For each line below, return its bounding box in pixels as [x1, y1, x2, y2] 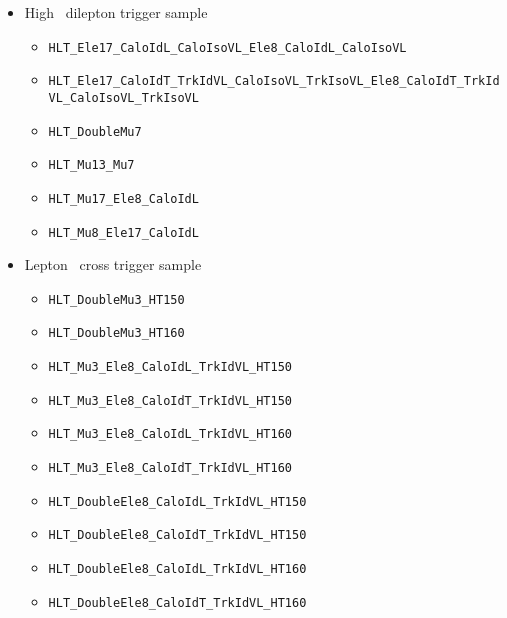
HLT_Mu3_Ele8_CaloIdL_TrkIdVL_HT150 [48, 360, 292, 375]
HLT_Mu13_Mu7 [48, 158, 135, 173]
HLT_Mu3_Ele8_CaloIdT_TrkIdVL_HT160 [48, 461, 292, 476]
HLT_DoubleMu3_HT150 [48, 292, 185, 307]
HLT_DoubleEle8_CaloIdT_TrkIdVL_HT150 [48, 528, 307, 543]
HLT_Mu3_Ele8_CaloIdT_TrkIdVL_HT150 [48, 393, 292, 408]
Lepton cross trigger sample [24, 254, 202, 275]
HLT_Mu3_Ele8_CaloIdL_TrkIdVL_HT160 [48, 427, 292, 442]
